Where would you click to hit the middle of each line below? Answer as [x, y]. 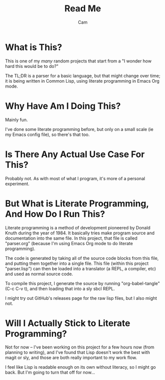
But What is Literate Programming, [77, 204]
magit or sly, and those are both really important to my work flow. [71, 358]
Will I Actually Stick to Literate [68, 323]
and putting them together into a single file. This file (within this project [77, 263]
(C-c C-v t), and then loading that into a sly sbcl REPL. [60, 288]
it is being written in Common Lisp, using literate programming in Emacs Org [82, 81]
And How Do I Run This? [55, 214]
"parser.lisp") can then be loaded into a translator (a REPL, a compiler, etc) [81, 268]
